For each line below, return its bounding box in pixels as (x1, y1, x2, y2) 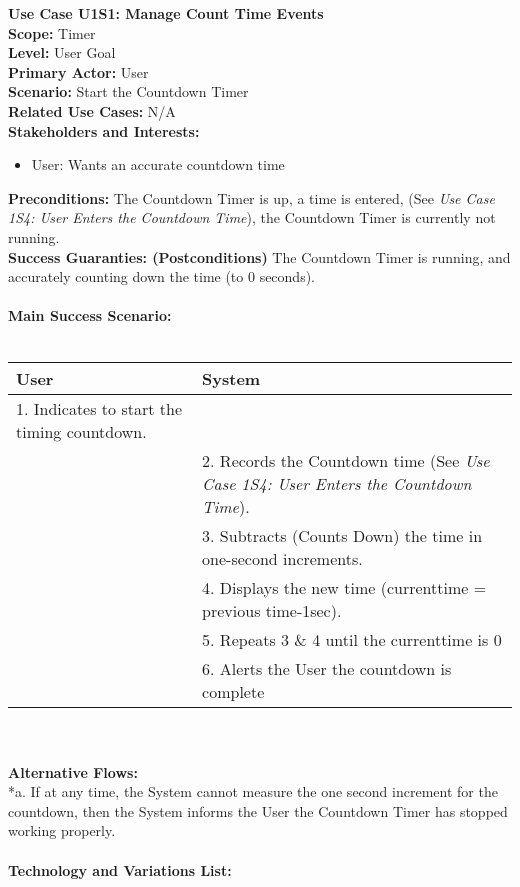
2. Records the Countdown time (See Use (202, 448, 490, 472)
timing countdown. (16, 419, 147, 443)
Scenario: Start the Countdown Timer (8, 81, 249, 102)
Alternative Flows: (8, 761, 138, 782)
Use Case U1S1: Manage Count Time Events (8, 3, 324, 23)
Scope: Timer (8, 22, 96, 43)
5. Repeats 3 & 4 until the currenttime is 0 (202, 627, 502, 651)
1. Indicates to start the (16, 396, 182, 420)
